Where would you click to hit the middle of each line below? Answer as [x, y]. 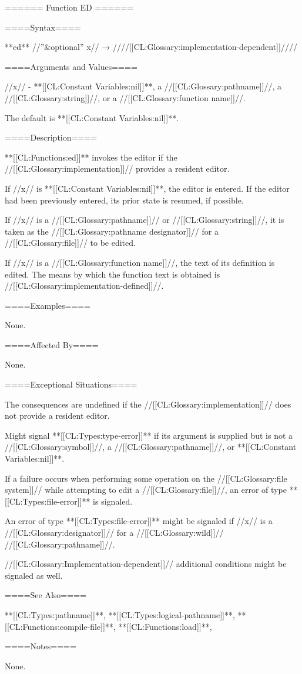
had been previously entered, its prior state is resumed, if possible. [124, 200]
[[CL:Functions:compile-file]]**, [60, 626]
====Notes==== [41, 646]
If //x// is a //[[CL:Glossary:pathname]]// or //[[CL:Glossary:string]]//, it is [145, 220]
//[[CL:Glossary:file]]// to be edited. [70, 243]
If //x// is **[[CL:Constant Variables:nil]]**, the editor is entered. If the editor [147, 188]
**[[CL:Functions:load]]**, [165, 626]
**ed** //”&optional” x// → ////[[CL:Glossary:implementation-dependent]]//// [151, 47]
